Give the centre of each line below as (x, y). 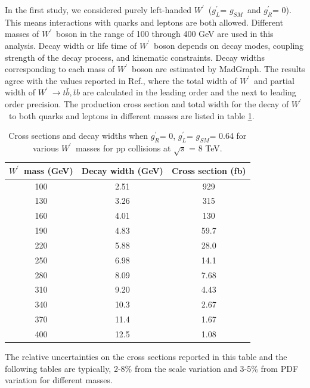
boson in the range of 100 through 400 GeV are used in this (165, 34)
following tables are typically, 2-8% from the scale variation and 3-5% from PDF (152, 368)
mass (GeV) (49, 170)
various (46, 148)
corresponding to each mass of (60, 69)
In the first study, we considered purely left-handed (98, 10)
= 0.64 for (228, 136)
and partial (274, 80)
